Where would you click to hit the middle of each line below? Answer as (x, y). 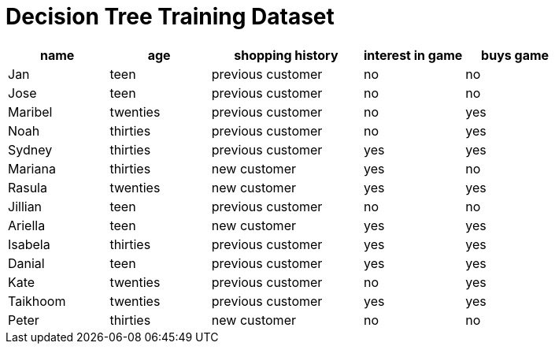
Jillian (25, 206)
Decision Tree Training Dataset (170, 17)
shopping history (286, 55)
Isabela (29, 244)
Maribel (30, 112)
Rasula (28, 187)
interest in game (413, 55)
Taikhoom (37, 301)
